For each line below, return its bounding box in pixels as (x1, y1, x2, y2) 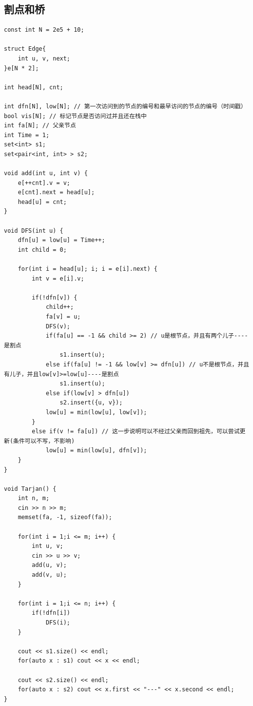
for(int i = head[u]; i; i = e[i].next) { (18, 265, 157, 273)
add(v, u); (32, 571, 67, 579)
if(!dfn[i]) (32, 609, 71, 617)
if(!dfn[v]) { (32, 294, 78, 301)
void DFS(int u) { (4, 227, 63, 234)
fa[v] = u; (45, 313, 81, 321)
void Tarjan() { (4, 485, 57, 492)
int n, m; (18, 495, 50, 502)
